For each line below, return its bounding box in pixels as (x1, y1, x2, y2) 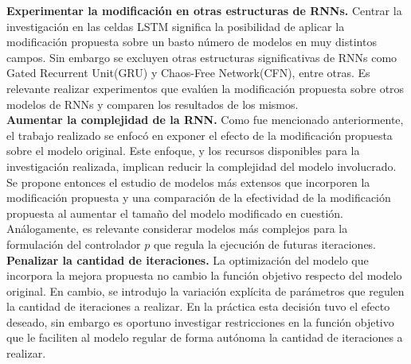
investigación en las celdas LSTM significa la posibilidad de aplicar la (6, 17, 345, 34)
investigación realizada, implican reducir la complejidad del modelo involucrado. (6, 157, 397, 174)
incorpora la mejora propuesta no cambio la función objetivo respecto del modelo (6, 267, 402, 284)
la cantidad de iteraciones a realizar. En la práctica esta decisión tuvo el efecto (6, 298, 390, 315)
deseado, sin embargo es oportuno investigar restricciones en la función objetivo (6, 313, 394, 330)
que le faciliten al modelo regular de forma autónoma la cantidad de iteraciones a (6, 329, 403, 346)
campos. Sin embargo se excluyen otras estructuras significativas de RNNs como (6, 48, 397, 65)
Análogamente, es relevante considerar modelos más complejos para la (6, 220, 348, 237)
